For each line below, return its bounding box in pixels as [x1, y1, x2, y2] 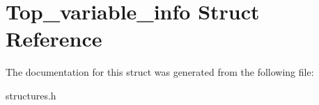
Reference [6, 24, 102, 53]
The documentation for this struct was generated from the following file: [6, 65, 314, 79]
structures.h [6, 88, 56, 102]
